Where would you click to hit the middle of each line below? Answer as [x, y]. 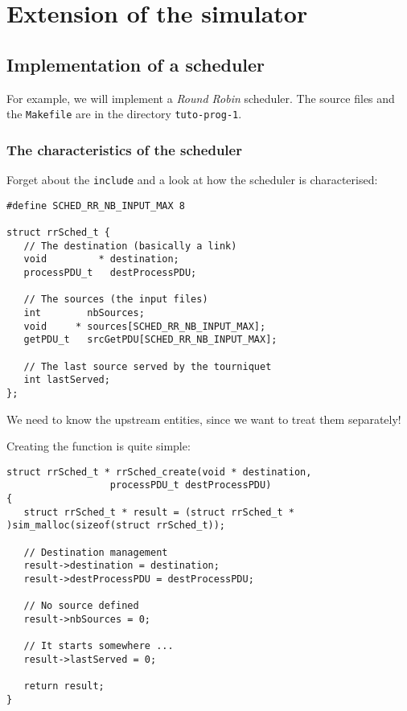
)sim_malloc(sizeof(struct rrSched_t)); [116, 526]
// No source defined [81, 606]
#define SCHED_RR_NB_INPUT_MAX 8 [96, 205]
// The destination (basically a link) [130, 246]
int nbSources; [84, 312]
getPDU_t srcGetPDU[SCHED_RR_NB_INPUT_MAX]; [150, 340]
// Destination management [96, 552]
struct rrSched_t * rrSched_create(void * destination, [159, 472]
